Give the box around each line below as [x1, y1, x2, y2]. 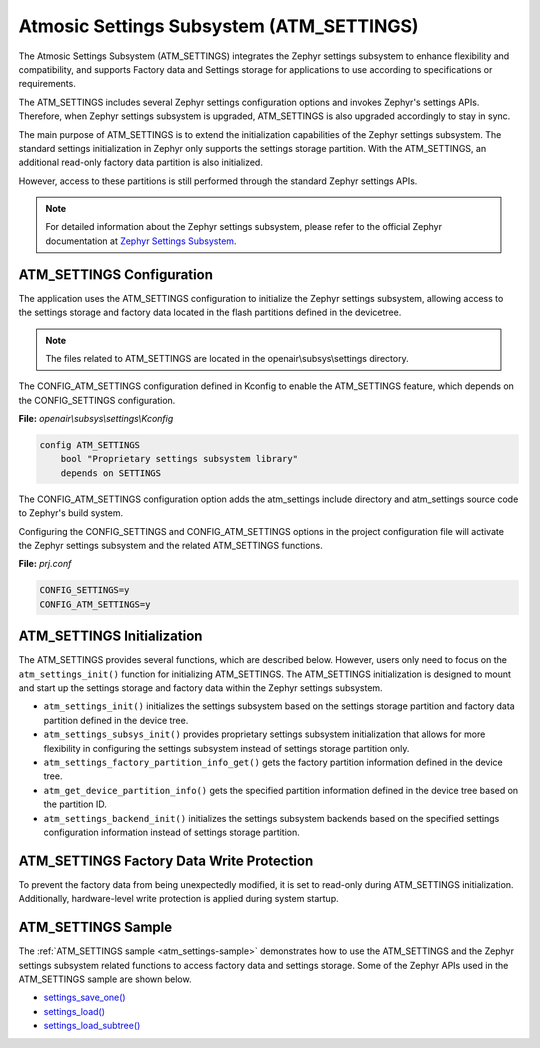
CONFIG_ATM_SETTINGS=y [39, 598, 151, 610]
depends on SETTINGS [60, 467, 162, 479]
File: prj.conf [18, 558, 72, 570]
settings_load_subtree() [43, 1020, 141, 1032]
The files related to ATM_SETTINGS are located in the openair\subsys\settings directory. [45, 352, 409, 364]
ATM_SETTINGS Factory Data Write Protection [18, 852, 314, 869]
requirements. [18, 78, 77, 90]
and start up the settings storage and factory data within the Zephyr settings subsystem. [18, 682, 384, 694]
